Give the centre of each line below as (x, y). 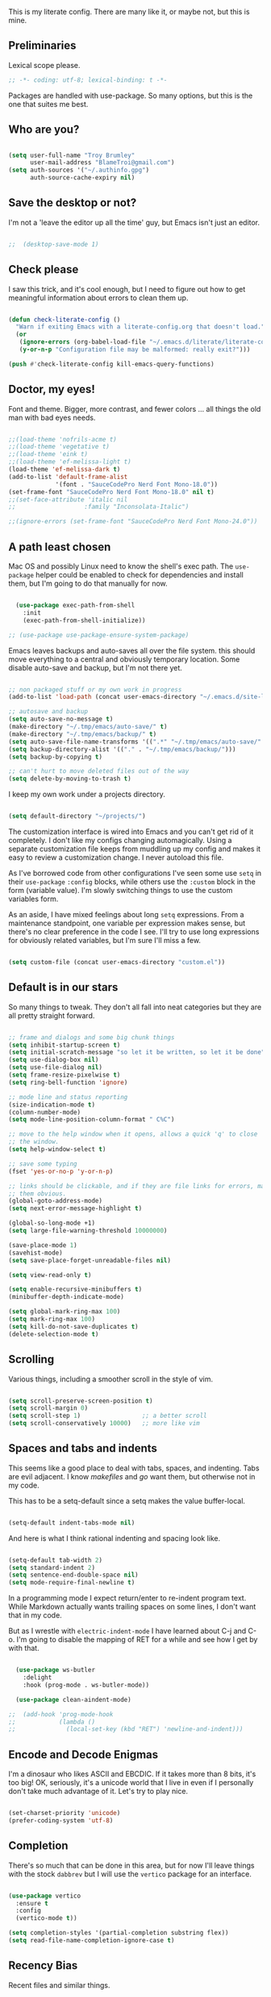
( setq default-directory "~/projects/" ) (77, 816)
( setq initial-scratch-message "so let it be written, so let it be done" (137, 1052)
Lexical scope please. (44, 65)
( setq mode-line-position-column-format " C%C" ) (92, 1119)
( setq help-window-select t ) (57, 1149)
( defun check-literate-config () (65, 319)
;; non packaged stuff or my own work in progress (95, 690)
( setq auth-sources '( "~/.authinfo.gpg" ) (79, 170)
